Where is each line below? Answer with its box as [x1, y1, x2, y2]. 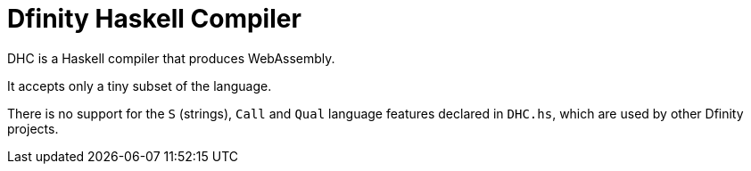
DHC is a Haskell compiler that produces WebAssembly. [7, 50, 335, 66]
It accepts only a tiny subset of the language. [7, 77, 272, 94]
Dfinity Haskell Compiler [7, 4, 301, 34]
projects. [7, 120, 59, 136]
